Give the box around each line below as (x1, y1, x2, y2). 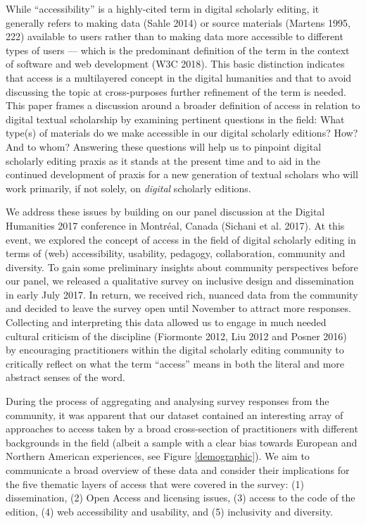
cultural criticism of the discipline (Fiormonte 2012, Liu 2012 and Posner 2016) (6, 328, 347, 343)
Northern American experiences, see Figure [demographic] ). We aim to (6, 449, 310, 463)
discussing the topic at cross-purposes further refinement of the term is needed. (6, 84, 346, 99)
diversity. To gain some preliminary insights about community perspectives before (6, 259, 358, 274)
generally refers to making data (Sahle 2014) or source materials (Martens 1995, (6, 15, 351, 30)
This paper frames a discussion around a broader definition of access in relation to (6, 98, 360, 113)
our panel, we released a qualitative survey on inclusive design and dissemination (6, 273, 354, 288)
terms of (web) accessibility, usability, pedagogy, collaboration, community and (6, 246, 346, 261)
